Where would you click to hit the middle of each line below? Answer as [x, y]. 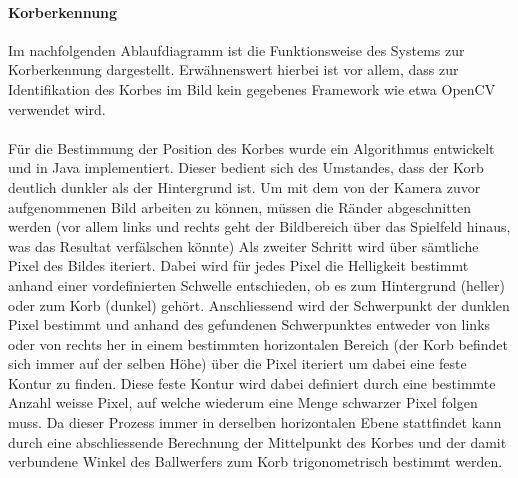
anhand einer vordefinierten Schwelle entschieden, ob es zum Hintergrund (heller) [257, 284]
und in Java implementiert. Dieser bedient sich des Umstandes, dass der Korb [246, 167]
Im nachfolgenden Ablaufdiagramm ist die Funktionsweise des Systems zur [236, 49]
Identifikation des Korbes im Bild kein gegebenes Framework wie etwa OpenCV [252, 88]
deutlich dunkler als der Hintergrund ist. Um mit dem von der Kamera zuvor [244, 186]
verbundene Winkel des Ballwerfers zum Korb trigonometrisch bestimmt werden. [255, 461]
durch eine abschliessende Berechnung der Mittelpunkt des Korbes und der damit [257, 441]
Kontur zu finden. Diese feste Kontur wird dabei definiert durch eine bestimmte [252, 382]
